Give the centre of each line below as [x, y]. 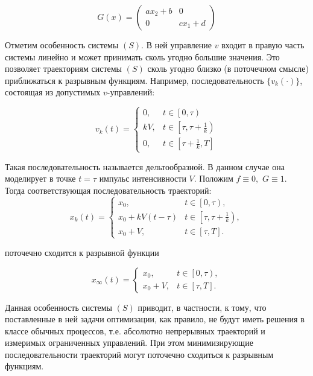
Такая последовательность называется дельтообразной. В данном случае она [145, 166]
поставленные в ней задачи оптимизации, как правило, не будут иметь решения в [155, 319]
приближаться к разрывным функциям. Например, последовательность [134, 80]
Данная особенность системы [59, 307]
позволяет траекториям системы [64, 69]
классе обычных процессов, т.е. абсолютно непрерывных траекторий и [135, 330]
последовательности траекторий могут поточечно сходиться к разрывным [139, 354]
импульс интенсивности [143, 178]
